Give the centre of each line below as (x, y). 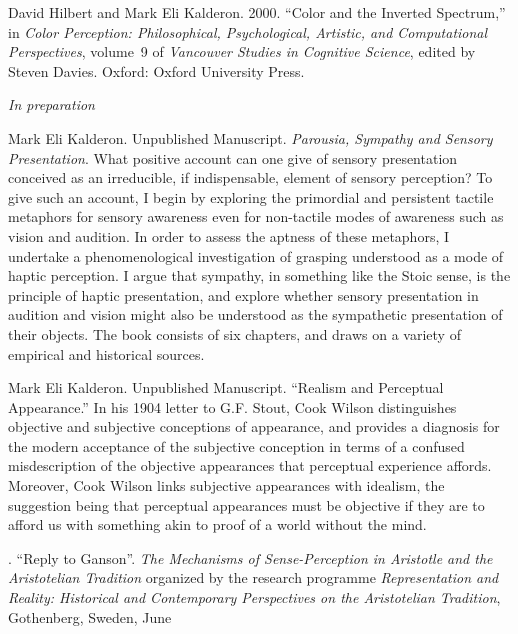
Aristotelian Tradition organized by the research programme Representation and (253, 577)
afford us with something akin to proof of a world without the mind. (217, 524)
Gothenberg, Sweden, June (90, 616)
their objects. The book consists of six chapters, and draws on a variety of (234, 333)
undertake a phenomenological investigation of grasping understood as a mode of (256, 255)
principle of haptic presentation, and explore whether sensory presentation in (243, 294)
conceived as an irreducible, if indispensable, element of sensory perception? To (250, 177)
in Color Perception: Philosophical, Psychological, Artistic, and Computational (248, 31)
